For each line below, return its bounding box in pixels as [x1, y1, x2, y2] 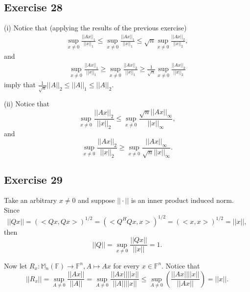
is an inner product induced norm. [131, 195, 234, 205]
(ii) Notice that [4, 98, 49, 109]
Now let [4, 260, 27, 270]
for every [113, 260, 140, 270]
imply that [4, 79, 36, 90]
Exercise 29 [4, 172, 63, 187]
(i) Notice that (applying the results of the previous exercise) [4, 23, 187, 33]
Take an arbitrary [4, 195, 57, 205]
